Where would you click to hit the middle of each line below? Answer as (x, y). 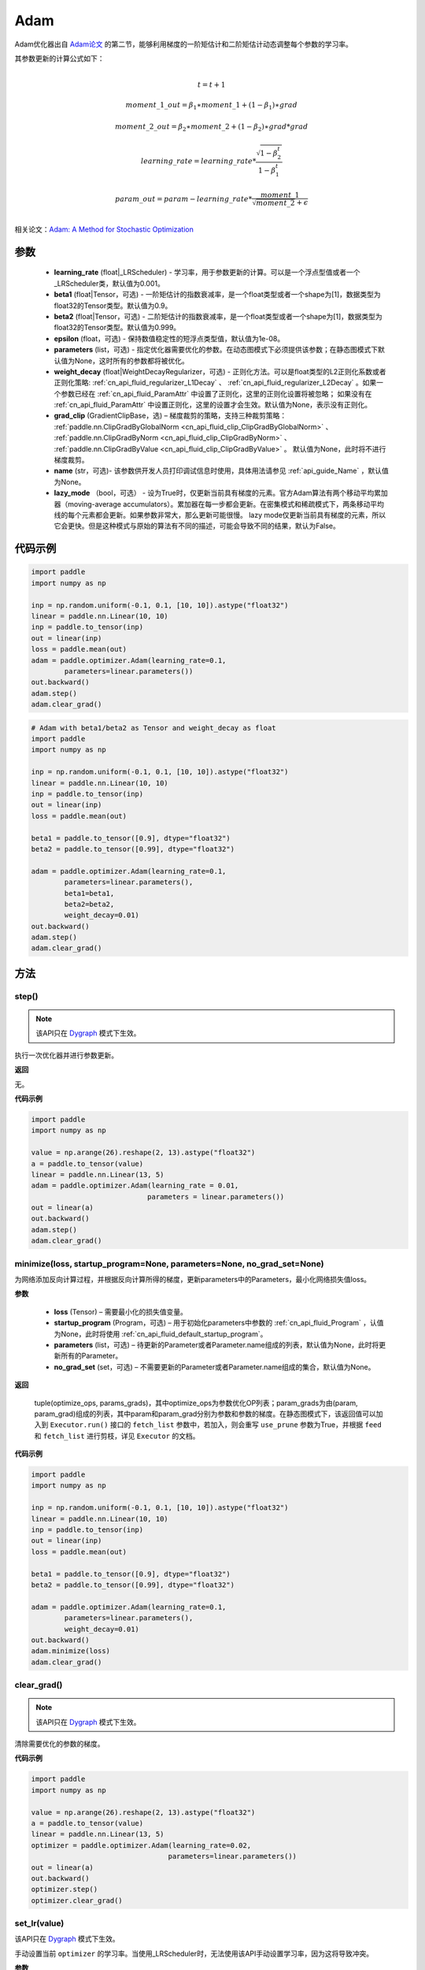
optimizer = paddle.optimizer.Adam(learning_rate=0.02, (141, 1845)
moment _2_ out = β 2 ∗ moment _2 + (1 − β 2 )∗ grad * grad (212, 128)
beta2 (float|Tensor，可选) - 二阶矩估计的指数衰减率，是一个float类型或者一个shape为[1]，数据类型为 (218, 316)
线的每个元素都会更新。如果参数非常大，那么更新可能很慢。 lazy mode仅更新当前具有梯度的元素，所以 (220, 515)
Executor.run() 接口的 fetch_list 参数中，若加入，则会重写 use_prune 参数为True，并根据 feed (216, 1425)
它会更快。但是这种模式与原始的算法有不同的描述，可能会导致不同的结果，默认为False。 (197, 526)
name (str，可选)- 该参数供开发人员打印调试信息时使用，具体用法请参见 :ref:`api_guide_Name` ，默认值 (221, 471)
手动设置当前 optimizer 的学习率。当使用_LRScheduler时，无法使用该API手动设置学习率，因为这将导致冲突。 (194, 1953)
